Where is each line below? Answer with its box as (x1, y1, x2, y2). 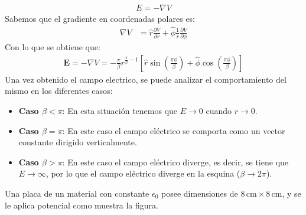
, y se (282, 187, 301, 199)
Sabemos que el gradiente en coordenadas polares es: (5, 12, 196, 25)
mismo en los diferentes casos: (5, 84, 113, 97)
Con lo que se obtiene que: (5, 41, 100, 53)
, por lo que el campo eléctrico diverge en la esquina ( (45, 167, 240, 180)
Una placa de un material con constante (5, 187, 149, 199)
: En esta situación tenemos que (62, 105, 178, 116)
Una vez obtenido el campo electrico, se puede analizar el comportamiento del (5, 73, 287, 85)
